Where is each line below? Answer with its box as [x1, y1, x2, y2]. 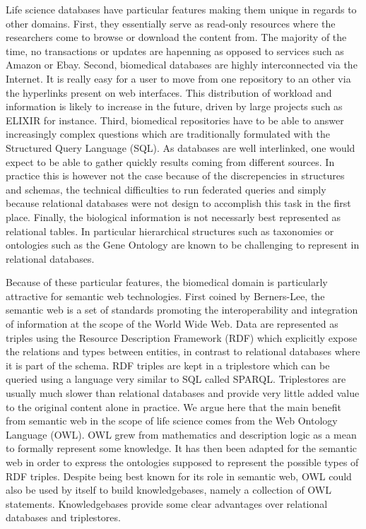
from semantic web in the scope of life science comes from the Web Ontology [6, 413, 338, 428]
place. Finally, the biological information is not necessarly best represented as [6, 209, 341, 224]
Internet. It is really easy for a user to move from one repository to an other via [6, 71, 351, 85]
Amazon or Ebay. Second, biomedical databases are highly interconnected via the [6, 57, 358, 72]
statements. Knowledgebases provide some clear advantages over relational [6, 496, 328, 511]
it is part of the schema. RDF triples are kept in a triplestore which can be [6, 357, 330, 372]
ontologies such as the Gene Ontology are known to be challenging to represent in [6, 237, 360, 252]
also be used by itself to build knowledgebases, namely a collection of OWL [6, 482, 332, 497]
